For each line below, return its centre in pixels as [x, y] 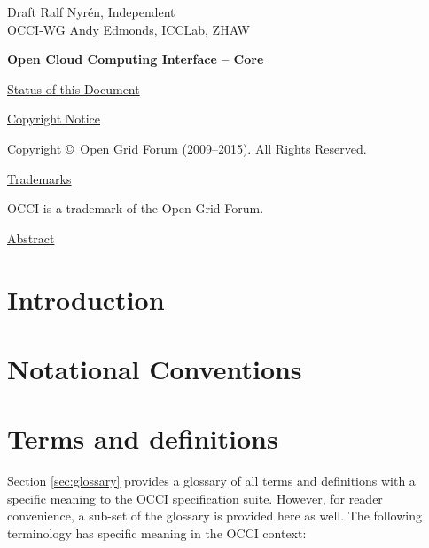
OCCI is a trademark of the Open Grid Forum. [136, 208]
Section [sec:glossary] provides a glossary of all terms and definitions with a [211, 481]
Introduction [86, 299]
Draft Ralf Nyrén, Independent [91, 12]
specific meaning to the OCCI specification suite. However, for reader [195, 498]
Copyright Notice [54, 119]
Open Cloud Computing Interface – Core [136, 59]
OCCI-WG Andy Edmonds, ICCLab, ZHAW [129, 29]
